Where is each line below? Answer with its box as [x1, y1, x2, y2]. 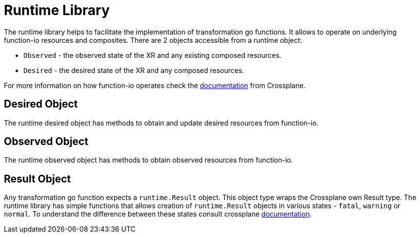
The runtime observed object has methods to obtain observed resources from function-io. [4, 156, 293, 164]
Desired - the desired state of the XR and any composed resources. [23, 66, 244, 74]
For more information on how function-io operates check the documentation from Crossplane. [4, 81, 305, 90]
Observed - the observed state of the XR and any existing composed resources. [23, 51, 282, 59]
